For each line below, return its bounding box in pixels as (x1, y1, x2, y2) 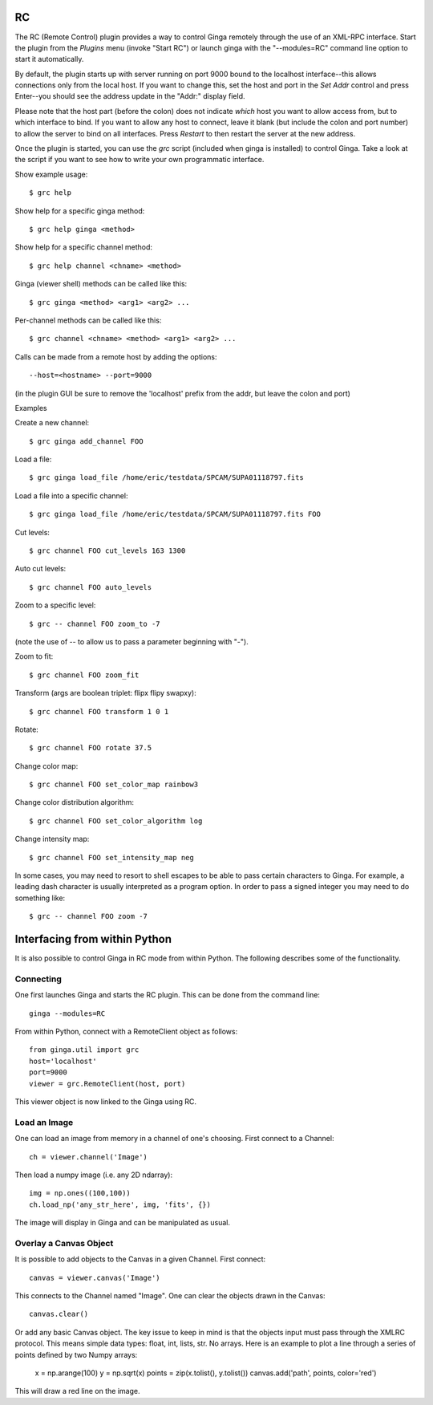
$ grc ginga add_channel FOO (29, 437, 144, 445)
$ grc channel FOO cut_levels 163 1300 (29, 546, 186, 555)
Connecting (14, 973, 62, 985)
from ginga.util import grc (29, 1046, 140, 1054)
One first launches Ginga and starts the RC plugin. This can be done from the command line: (14, 990, 321, 1000)
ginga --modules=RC (29, 1009, 106, 1018)
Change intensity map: (14, 834, 90, 844)
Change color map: (14, 761, 79, 770)
